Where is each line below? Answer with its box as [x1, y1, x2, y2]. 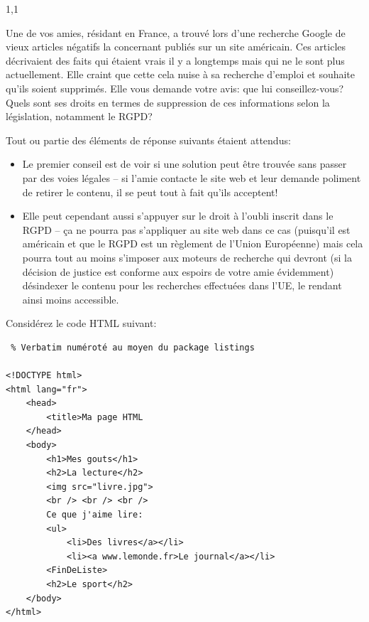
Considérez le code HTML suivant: [6, 316, 157, 331]
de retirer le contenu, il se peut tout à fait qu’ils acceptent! [22, 184, 278, 199]
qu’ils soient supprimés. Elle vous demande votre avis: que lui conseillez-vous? [6, 80, 344, 95]
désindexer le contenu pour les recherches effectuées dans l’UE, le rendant [22, 278, 342, 293]
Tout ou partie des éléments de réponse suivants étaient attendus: [6, 132, 291, 147]
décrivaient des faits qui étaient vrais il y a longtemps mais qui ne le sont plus [6, 53, 345, 68]
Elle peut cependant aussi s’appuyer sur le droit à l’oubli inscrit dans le [22, 208, 334, 223]
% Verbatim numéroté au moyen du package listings [11, 342, 255, 353]
